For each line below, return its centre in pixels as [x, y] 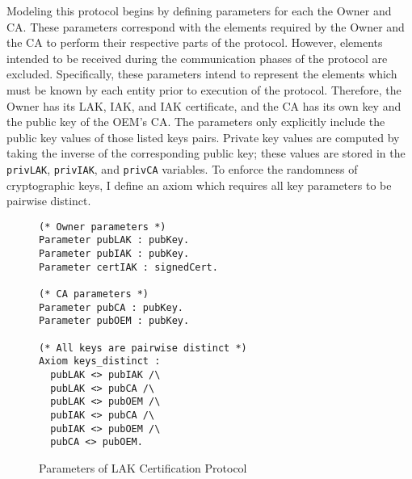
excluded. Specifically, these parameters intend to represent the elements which [202, 74]
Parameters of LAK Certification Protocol [143, 467]
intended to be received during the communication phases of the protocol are [197, 58]
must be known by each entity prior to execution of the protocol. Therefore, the [204, 89]
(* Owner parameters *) [103, 227]
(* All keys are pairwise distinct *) [143, 348]
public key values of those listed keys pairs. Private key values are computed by [203, 137]
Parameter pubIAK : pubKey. [114, 254]
